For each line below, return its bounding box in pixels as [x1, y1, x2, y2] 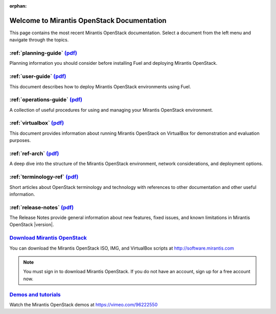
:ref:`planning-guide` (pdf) [9, 50, 78, 57]
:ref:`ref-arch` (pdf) [9, 150, 59, 157]
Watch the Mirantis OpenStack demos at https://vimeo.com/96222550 [9, 301, 158, 307]
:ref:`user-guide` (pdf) [9, 73, 66, 80]
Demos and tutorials [9, 291, 61, 298]
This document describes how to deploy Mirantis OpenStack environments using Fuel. [9, 83, 191, 89]
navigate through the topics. [9, 37, 69, 43]
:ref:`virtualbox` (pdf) [9, 119, 64, 127]
